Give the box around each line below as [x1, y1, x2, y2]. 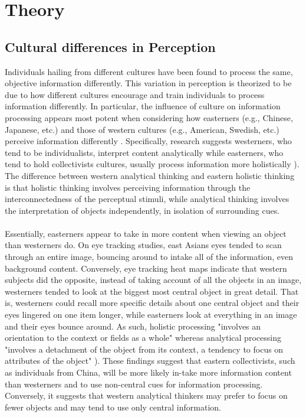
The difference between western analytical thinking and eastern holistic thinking [5, 169, 295, 181]
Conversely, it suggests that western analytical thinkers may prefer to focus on [5, 389, 288, 402]
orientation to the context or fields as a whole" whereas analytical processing [5, 331, 281, 344]
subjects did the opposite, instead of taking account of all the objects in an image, [5, 273, 302, 286]
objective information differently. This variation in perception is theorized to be [5, 77, 292, 89]
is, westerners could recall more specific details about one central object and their [5, 297, 300, 309]
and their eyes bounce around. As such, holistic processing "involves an [5, 320, 261, 332]
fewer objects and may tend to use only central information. [5, 400, 221, 413]
